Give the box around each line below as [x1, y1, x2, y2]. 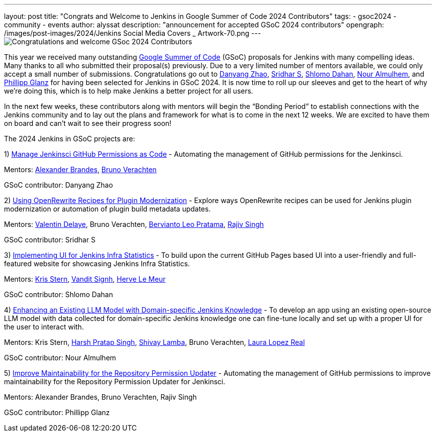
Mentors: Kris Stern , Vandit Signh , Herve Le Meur [4, 275, 166, 283]
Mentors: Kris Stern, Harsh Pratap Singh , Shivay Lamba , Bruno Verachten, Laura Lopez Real [4, 338, 305, 346]
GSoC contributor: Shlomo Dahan [4, 290, 113, 299]
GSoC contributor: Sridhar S [4, 235, 96, 244]
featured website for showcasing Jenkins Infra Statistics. [4, 259, 190, 268]
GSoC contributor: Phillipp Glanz [4, 408, 110, 417]
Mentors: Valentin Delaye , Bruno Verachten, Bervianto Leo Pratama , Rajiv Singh [4, 220, 264, 228]
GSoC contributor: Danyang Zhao [4, 181, 113, 189]
